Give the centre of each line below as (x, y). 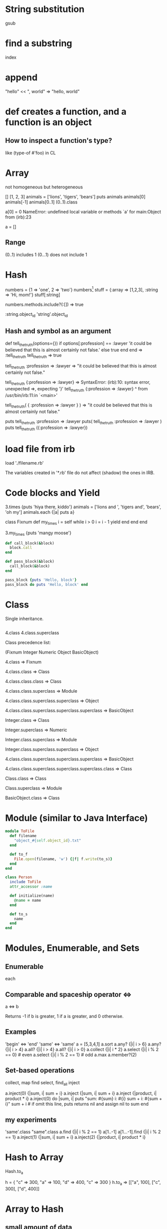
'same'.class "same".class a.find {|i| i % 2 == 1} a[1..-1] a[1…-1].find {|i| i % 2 (83, 1132)
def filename (23, 836)
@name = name (28, 900)
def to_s (19, 914)
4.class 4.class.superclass (32, 633)
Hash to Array (34, 1158)
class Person (19, 877)
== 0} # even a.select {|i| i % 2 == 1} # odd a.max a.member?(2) (71, 1055)
